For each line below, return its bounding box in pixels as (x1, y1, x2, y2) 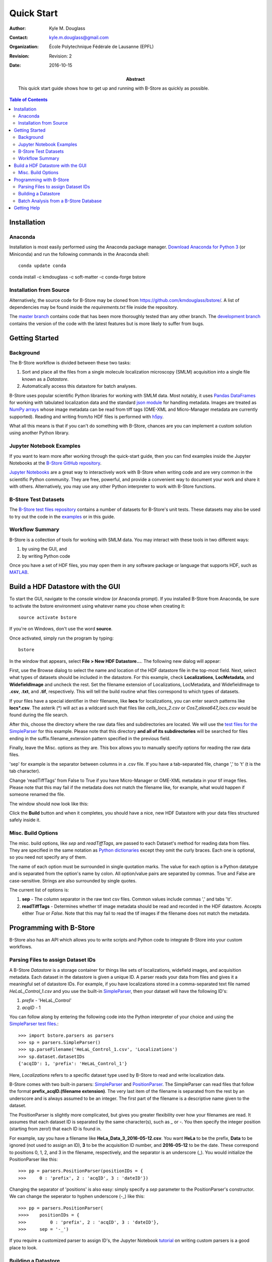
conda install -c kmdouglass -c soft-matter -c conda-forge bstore (9, 274, 146, 280)
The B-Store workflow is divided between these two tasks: (9, 359, 131, 365)
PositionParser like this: (9, 1156, 58, 1162)
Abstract (126, 76, 145, 82)
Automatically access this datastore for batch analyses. (22, 383, 137, 389)
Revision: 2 (49, 53, 72, 59)
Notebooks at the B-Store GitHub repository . (9, 460, 102, 466)
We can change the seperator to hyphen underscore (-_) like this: (9, 1193, 145, 1199)
